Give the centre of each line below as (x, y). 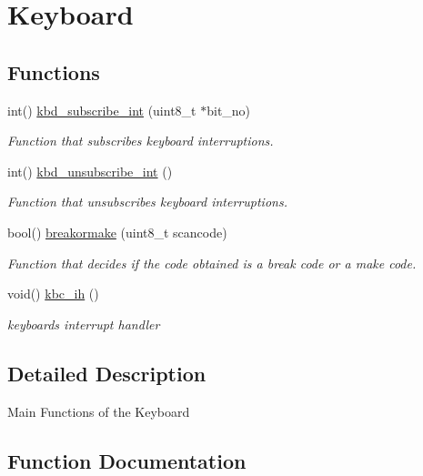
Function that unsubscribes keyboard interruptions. (147, 202)
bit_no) (229, 110)
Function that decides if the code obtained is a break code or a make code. (212, 263)
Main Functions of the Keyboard (99, 411)
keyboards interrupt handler (84, 324)
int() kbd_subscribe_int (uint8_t (102, 110)
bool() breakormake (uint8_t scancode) (117, 232)
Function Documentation (127, 460)
